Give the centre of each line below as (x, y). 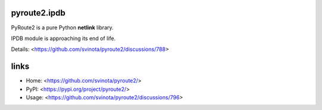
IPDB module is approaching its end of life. (63, 38)
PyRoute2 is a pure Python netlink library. (62, 27)
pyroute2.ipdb (38, 13)
